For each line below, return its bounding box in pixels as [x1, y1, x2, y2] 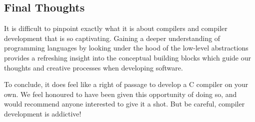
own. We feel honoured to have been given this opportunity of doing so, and [4, 88, 237, 99]
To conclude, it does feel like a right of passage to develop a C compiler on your [4, 79, 248, 89]
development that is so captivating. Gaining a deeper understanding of [4, 32, 220, 43]
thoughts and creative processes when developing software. [4, 62, 183, 72]
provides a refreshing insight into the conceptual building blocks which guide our [4, 52, 251, 62]
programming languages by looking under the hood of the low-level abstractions [4, 42, 248, 53]
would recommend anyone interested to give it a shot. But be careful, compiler [4, 98, 245, 109]
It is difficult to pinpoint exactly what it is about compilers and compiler [4, 23, 227, 33]
